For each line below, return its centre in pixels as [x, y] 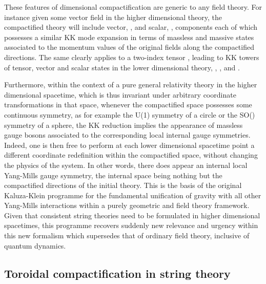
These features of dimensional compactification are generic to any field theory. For [133, 7]
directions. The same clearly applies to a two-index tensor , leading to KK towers [132, 57]
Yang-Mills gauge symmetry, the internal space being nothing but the [113, 175]
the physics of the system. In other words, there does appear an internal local [126, 165]
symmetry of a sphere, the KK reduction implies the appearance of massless [124, 125]
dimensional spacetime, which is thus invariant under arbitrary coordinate [120, 94]
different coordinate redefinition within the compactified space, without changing [131, 155]
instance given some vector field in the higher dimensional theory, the [113, 17]
